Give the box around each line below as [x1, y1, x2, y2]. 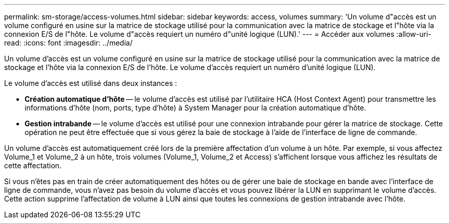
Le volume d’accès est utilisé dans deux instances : [4, 79, 177, 87]
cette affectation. [4, 161, 62, 170]
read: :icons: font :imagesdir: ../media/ [4, 38, 133, 47]
